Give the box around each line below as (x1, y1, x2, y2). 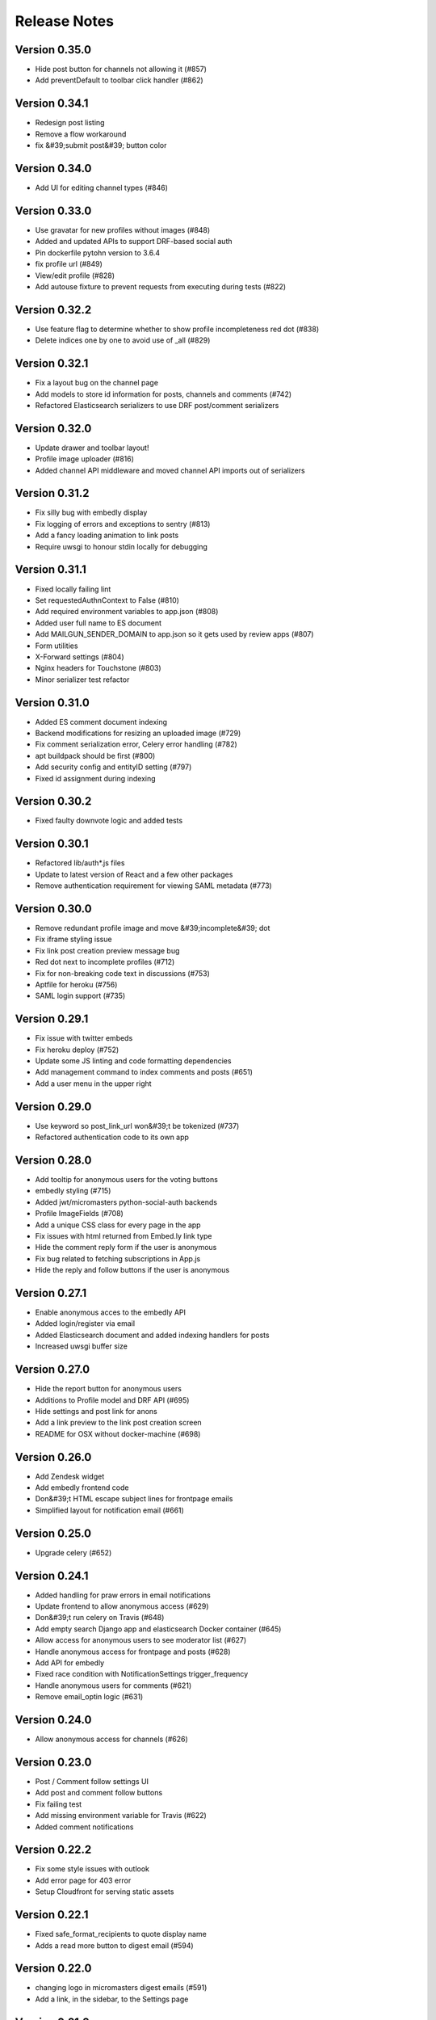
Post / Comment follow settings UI (35, 1776, 149, 1786)
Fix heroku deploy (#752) (35, 1045, 119, 1054)
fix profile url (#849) (35, 259, 103, 269)
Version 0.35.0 (15, 43, 92, 57)
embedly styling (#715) (35, 1186, 111, 1196)
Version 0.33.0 (15, 204, 92, 217)
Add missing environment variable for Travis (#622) (35, 1811, 208, 1820)
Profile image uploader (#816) (35, 454, 135, 464)
